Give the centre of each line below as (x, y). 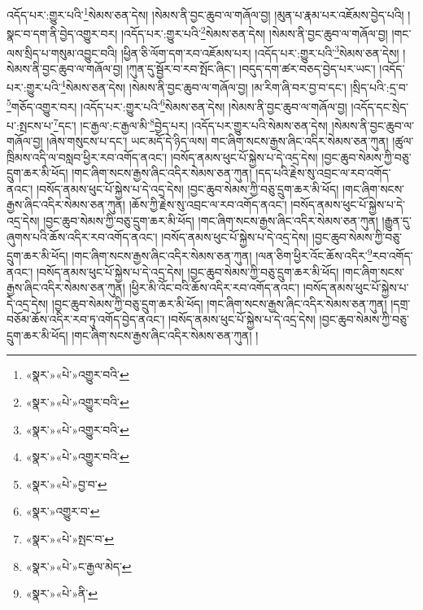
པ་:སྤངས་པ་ (30, 125)
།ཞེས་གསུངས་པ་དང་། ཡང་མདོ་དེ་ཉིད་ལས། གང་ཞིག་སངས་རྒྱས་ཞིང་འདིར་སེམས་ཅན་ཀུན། (218, 141)
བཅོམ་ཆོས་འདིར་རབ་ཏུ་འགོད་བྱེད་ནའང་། (86, 319)
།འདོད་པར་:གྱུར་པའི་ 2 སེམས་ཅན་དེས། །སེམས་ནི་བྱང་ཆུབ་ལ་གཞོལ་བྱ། (254, 32)
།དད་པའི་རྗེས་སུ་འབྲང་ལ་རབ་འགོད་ (323, 173)
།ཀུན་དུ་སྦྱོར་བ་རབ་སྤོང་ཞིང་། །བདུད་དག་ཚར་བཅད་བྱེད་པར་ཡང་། (251, 68)
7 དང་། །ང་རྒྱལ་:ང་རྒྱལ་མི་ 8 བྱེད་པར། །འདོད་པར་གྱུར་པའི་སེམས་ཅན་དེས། (190, 124)
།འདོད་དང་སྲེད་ (380, 106)
